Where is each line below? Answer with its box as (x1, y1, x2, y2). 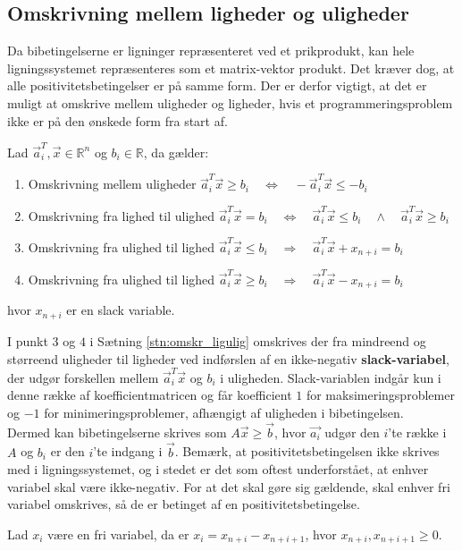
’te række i (388, 422, 447, 441)
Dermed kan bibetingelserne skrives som (7, 422, 227, 441)
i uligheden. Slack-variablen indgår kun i (220, 368, 441, 386)
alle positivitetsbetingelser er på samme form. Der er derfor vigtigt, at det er (7, 76, 427, 95)
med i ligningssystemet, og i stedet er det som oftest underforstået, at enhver (7, 460, 429, 479)
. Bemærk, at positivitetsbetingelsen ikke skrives (174, 442, 440, 461)
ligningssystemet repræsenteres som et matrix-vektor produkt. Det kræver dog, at (7, 58, 455, 77)
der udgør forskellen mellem (7, 368, 159, 386)
